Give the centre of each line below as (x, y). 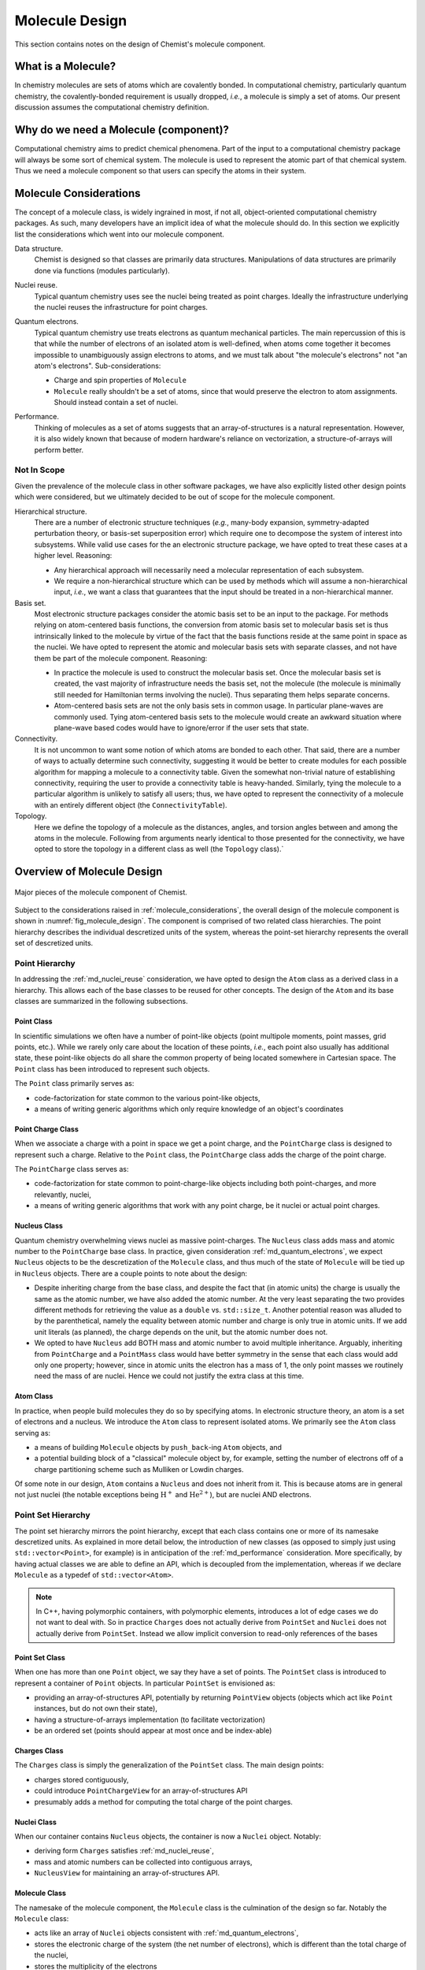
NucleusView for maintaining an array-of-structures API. (127, 1873)
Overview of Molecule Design (89, 872)
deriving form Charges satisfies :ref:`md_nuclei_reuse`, (124, 1851)
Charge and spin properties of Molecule (120, 380)
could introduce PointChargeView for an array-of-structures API (141, 1791)
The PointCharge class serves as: (72, 1169)
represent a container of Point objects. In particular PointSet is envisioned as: (145, 1683)
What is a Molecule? (65, 67)
